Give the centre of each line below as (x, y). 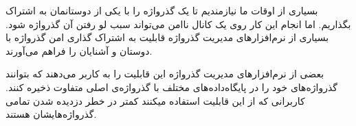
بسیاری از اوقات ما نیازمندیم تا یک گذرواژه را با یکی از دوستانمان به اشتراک (162, 10)
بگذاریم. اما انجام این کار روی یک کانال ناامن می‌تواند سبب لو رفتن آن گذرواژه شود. (178, 24)
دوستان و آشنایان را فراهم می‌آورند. (79, 50)
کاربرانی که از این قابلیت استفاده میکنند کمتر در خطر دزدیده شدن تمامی (155, 100)
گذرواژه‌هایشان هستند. (51, 114)
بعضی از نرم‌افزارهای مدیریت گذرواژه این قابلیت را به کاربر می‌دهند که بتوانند (165, 74)
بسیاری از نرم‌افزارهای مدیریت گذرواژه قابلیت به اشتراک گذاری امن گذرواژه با (167, 37)
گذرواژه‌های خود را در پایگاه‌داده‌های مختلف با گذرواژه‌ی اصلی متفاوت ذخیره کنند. (172, 87)
